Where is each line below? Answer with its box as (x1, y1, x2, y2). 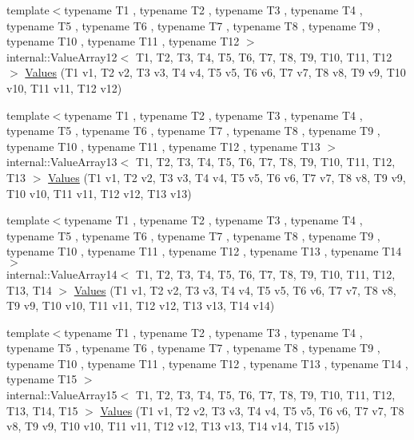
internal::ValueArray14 (6, 265, 117, 282)
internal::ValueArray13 (6, 153, 117, 170)
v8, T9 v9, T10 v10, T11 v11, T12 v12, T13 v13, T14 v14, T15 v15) (6, 418, 340, 434)
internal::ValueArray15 (6, 386, 117, 403)
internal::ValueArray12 (6, 48, 117, 65)
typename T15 (6, 371, 78, 387)
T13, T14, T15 (6, 402, 78, 418)
